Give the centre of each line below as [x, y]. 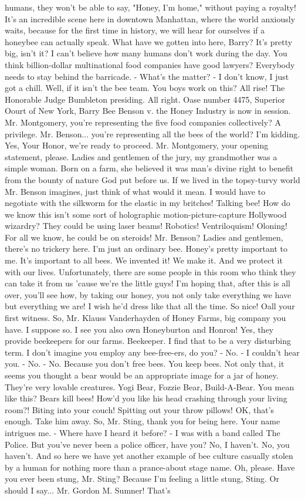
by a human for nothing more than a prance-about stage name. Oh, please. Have [150, 467]
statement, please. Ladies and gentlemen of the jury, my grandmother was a [141, 156]
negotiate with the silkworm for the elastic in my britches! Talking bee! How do [148, 203]
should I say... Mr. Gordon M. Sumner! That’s [88, 490]
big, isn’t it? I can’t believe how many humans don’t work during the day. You [146, 53]
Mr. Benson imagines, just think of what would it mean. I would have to [135, 191]
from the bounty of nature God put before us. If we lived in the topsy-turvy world [152, 179]
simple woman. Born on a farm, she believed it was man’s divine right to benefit [149, 168]
